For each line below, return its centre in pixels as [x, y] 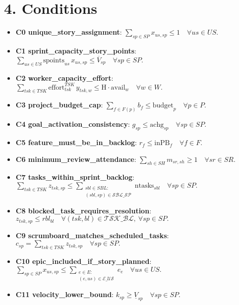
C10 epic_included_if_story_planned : [84, 261]
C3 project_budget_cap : [59, 105]
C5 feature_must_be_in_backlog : [76, 142]
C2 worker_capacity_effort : [64, 77]
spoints [54, 60]
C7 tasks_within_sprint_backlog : [75, 177]
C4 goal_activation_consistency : [73, 124]
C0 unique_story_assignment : [69, 32]
